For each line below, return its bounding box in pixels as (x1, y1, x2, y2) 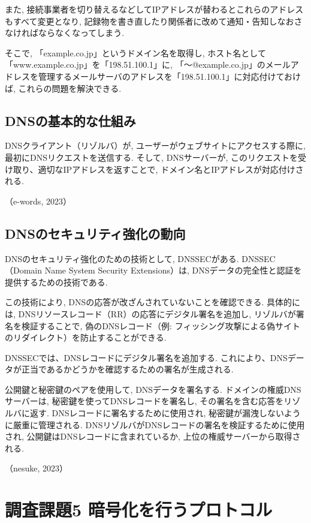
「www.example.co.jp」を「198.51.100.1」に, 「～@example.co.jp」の (5, 58, 265, 71)
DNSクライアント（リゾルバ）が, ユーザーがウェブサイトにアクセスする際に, (5, 139, 306, 152)
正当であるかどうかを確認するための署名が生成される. (21, 363, 234, 375)
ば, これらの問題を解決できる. (5, 82, 122, 94)
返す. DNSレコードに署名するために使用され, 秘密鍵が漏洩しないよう (29, 407, 301, 419)
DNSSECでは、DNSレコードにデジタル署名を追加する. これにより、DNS (5, 351, 288, 363)
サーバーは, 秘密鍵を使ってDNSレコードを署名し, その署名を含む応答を (5, 395, 284, 407)
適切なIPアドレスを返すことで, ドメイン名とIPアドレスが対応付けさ (38, 163, 304, 175)
